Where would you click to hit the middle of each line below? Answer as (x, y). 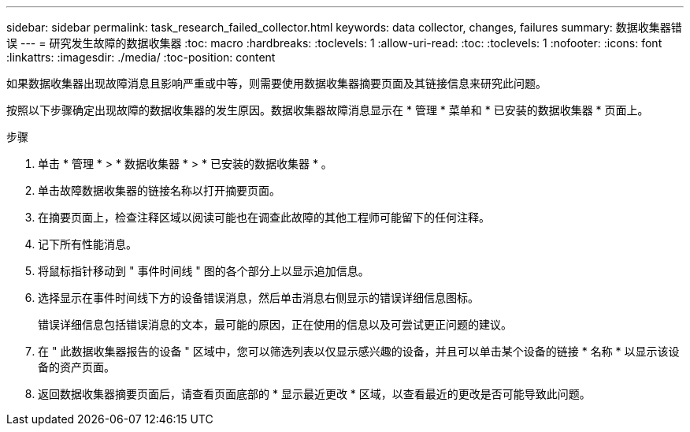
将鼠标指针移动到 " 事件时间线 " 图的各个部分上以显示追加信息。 (204, 271)
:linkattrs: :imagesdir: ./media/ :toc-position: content (141, 57)
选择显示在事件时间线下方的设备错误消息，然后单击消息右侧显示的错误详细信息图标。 (258, 298)
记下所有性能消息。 (87, 244)
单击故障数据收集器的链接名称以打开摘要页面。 (159, 190)
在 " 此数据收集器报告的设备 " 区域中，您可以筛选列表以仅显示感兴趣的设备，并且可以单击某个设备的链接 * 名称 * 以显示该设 (359, 351)
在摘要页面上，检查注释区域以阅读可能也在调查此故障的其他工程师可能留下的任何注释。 (264, 217)
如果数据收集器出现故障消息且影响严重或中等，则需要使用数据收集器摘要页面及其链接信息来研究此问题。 (276, 83)
